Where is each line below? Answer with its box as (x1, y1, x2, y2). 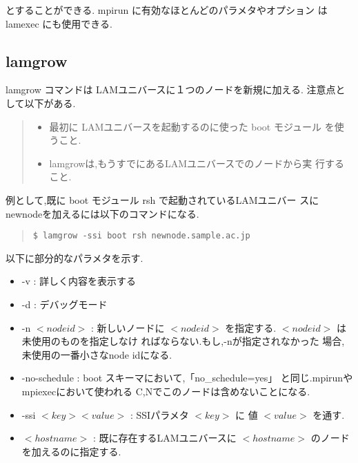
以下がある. (24, 95, 76, 110)
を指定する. (225, 320, 277, 334)
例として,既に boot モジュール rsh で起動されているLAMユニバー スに (6, 192, 319, 207)
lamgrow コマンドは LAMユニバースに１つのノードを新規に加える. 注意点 (6, 82, 336, 97)
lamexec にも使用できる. (6, 16, 112, 30)
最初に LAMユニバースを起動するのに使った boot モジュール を (49, 119, 335, 133)
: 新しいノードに (91, 320, 165, 334)
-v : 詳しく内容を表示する (21, 274, 137, 288)
